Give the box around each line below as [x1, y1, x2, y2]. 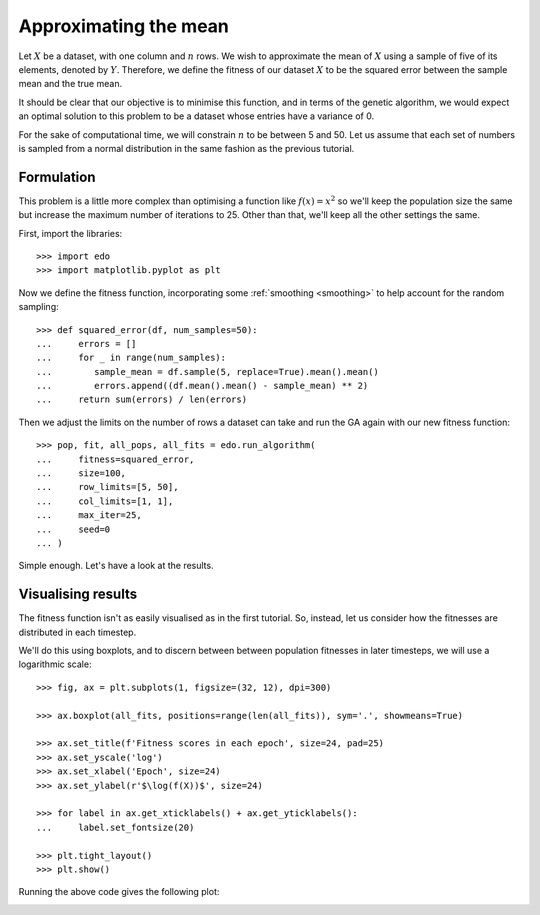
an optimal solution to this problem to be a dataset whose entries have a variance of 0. [18, 110, 375, 122]
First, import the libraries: [18, 227, 123, 239]
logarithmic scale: [18, 658, 92, 670]
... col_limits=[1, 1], [36, 495, 174, 507]
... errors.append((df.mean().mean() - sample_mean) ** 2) [36, 380, 369, 392]
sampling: [18, 301, 59, 313]
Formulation [18, 168, 96, 185]
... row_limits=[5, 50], [36, 481, 179, 493]
